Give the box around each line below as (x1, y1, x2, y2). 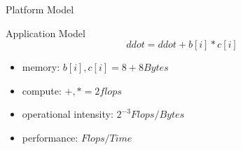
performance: (22, 130, 78, 144)
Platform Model (6, 2, 74, 16)
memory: (22, 60, 60, 74)
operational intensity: (22, 107, 113, 121)
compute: (22, 83, 62, 97)
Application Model (6, 25, 85, 40)
